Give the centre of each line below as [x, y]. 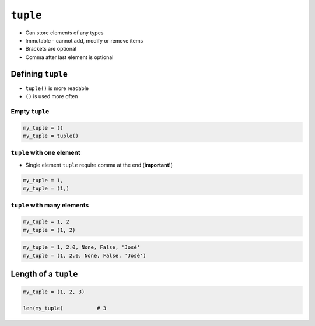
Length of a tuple [44, 274]
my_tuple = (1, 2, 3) [54, 292]
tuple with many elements [50, 206]
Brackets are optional [51, 49]
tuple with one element [46, 153]
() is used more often [52, 96]
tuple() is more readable [57, 88]
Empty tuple [30, 111]
